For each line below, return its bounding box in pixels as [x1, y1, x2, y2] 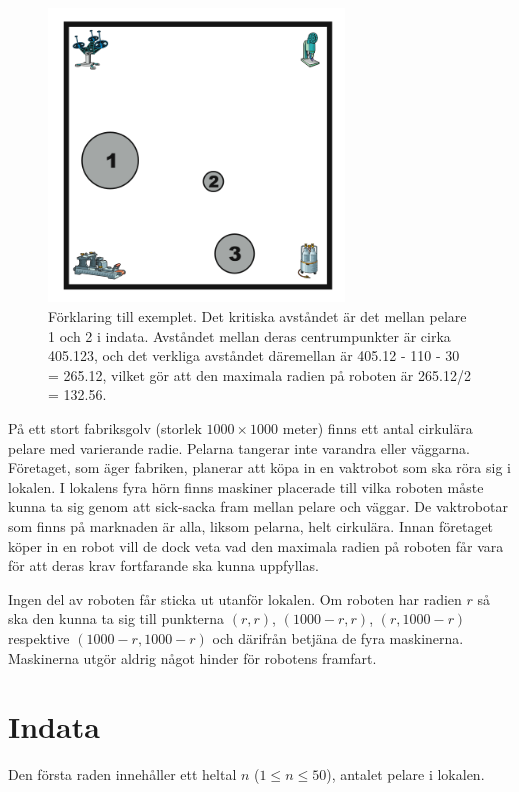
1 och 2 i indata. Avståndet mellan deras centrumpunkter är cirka [48, 325, 451, 346]
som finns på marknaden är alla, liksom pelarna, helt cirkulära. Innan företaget [8, 515, 494, 536]
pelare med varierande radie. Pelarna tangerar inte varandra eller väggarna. [8, 437, 470, 458]
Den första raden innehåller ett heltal [8, 764, 237, 785]
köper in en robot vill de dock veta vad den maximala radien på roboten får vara [8, 535, 504, 556]
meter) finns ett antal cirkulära [282, 417, 473, 438]
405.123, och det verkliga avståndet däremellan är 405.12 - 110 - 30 [48, 345, 460, 366]
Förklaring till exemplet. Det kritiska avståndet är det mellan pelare [48, 306, 467, 327]
